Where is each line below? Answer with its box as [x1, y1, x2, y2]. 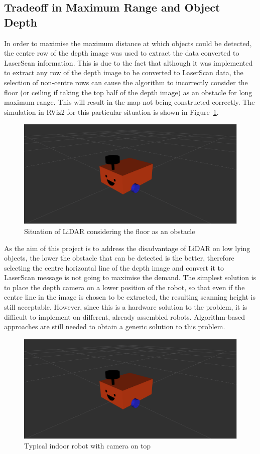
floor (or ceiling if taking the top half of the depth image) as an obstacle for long [4, 87, 252, 97]
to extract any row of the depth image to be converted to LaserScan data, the [4, 67, 243, 78]
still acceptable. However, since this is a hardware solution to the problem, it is [4, 302, 247, 312]
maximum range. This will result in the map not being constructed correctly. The [4, 97, 255, 107]
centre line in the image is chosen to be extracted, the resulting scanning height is [4, 292, 255, 302]
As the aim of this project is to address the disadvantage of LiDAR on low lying [4, 243, 250, 253]
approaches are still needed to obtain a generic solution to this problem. [4, 321, 225, 332]
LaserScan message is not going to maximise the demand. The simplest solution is [4, 272, 256, 283]
